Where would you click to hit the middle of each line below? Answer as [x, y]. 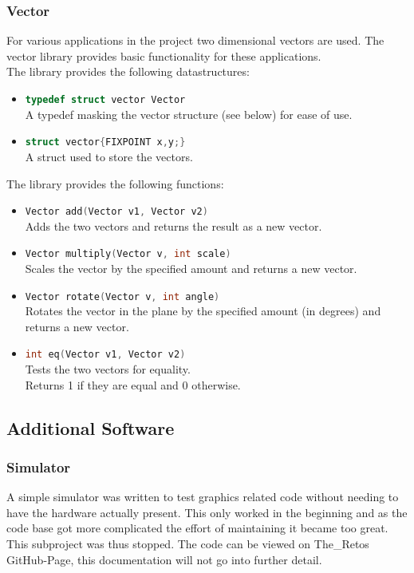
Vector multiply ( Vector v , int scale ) [128, 254]
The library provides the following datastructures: [128, 71]
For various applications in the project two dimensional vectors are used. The [195, 40]
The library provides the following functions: [115, 183]
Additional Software [91, 427]
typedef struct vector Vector [105, 100]
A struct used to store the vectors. [109, 156]
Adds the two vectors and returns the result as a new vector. [173, 225]
